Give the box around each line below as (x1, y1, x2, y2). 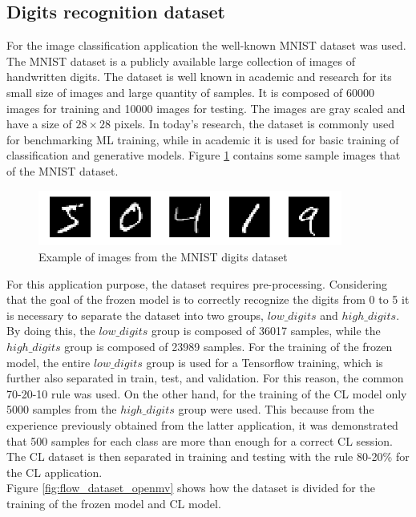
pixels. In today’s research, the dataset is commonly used (114, 115, 394, 132)
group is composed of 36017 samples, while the (151, 322, 381, 339)
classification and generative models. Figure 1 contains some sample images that (6, 147, 401, 164)
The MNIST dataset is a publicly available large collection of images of (6, 52, 356, 69)
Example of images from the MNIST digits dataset (38, 248, 288, 265)
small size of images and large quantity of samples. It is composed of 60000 (6, 83, 375, 100)
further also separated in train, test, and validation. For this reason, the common (6, 370, 404, 386)
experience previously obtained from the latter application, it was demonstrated (6, 416, 398, 433)
